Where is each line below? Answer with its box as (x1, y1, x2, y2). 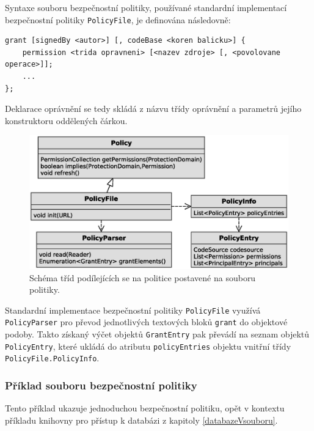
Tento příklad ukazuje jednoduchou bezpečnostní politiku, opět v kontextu (5, 402, 285, 414)
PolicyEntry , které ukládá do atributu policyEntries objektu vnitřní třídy (5, 339, 291, 352)
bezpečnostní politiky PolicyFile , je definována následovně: (5, 13, 231, 26)
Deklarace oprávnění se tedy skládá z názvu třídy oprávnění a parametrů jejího (5, 102, 302, 115)
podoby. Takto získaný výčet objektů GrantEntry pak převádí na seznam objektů (5, 328, 310, 341)
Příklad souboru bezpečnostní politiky (5, 378, 197, 393)
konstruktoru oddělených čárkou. (5, 114, 128, 127)
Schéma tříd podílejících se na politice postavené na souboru (29, 271, 256, 284)
